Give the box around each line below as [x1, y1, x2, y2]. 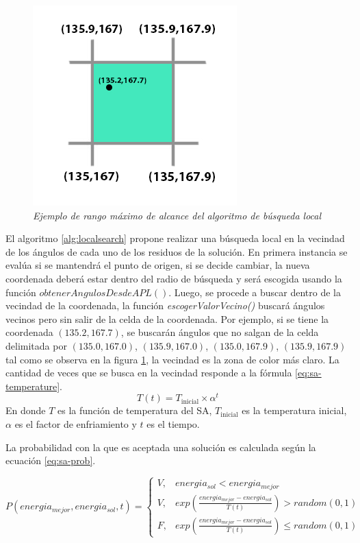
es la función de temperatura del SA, [57, 403, 212, 418]
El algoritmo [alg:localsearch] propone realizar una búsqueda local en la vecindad [5, 231, 345, 245]
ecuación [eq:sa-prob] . [5, 453, 96, 468]
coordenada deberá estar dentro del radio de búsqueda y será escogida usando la [5, 271, 342, 285]
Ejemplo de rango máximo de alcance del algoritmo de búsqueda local [33, 208, 322, 222]
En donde [5, 403, 46, 418]
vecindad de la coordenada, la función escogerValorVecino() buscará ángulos [5, 298, 325, 313]
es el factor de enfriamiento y [14, 416, 137, 431]
